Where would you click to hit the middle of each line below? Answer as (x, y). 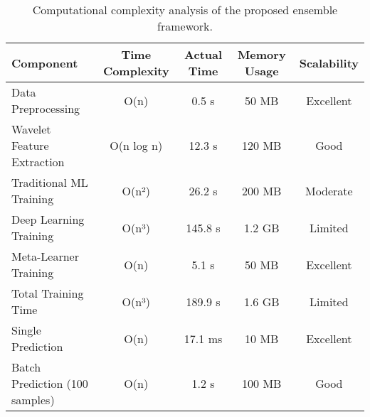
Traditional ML (50, 182)
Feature (30, 145)
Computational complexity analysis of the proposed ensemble (185, 10)
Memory (261, 54)
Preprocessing (46, 108)
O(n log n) (136, 145)
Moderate (329, 190)
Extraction (38, 162)
